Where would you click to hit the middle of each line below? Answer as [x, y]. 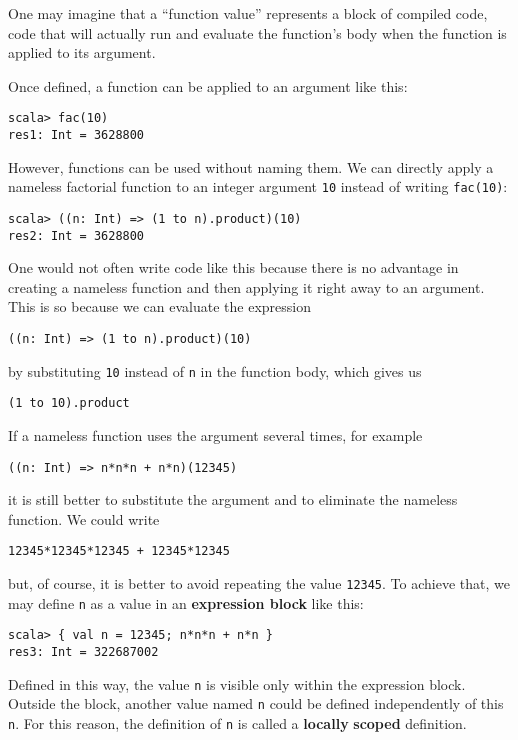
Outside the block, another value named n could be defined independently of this [256, 703]
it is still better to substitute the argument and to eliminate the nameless [233, 499]
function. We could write [84, 518]
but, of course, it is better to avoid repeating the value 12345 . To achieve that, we [259, 583]
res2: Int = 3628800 [76, 235]
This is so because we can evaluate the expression [159, 306]
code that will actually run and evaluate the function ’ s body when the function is [257, 32]
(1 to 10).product [69, 403]
